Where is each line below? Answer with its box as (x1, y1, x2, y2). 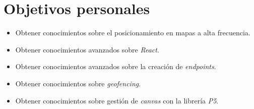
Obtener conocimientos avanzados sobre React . (15, 44, 159, 54)
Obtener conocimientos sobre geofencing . (15, 78, 141, 88)
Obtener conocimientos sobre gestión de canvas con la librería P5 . (15, 95, 219, 105)
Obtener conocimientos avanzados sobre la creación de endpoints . (15, 61, 216, 72)
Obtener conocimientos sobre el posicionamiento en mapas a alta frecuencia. (15, 27, 250, 38)
